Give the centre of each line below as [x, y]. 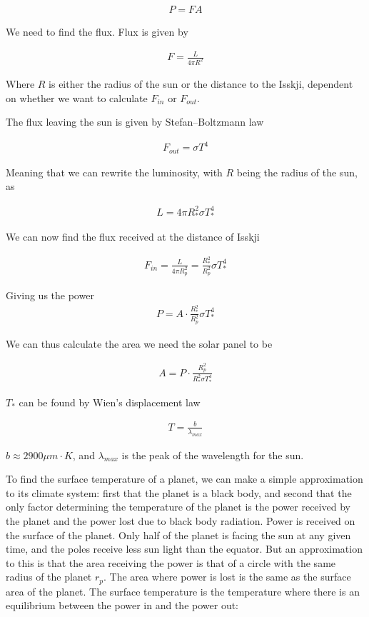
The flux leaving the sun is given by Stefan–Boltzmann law [135, 122]
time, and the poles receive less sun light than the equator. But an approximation [184, 549]
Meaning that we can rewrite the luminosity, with [114, 172]
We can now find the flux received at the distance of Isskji [133, 237]
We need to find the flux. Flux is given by [97, 32]
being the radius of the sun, [297, 172]
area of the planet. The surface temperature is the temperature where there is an [183, 591]
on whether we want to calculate [77, 97]
